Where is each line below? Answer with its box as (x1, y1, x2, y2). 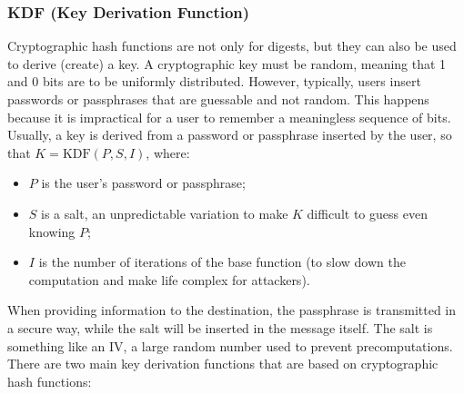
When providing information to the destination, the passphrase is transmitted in (7, 300, 457, 320)
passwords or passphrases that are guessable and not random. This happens (7, 90, 429, 108)
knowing (28, 222, 76, 241)
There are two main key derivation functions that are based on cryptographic (7, 354, 439, 373)
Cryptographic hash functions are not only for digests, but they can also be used (7, 36, 457, 55)
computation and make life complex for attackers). (28, 270, 310, 289)
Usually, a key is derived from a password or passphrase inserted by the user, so (7, 125, 452, 144)
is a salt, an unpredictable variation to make (41, 203, 288, 222)
